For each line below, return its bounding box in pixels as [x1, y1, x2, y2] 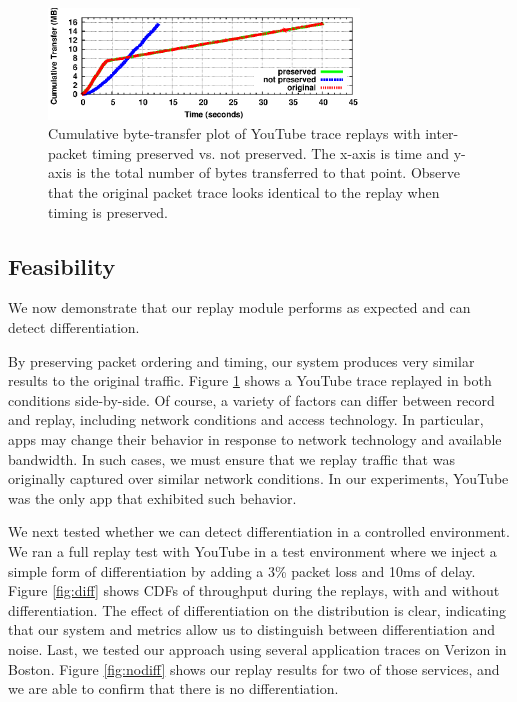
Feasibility [8, 250, 116, 281]
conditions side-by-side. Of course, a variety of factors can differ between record [8, 389, 495, 410]
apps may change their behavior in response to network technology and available [8, 428, 502, 449]
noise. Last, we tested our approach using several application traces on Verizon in [8, 638, 507, 659]
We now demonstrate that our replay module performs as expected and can [8, 297, 471, 318]
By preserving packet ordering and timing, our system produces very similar [8, 350, 475, 371]
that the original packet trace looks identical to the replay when [48, 182, 440, 203]
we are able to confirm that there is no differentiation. [8, 678, 339, 699]
